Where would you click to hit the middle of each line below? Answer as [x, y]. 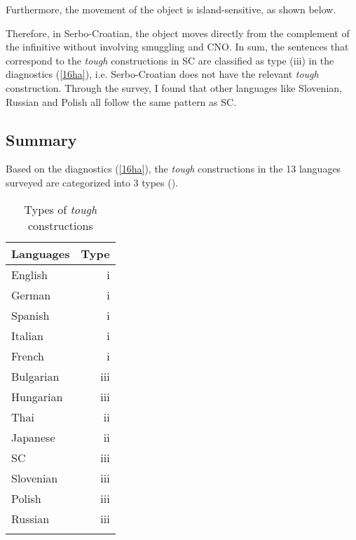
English [29, 274]
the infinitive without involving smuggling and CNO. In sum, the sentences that [177, 47]
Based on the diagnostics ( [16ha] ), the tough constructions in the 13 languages [173, 169]
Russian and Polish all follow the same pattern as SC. [121, 101]
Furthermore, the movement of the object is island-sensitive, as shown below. [171, 9]
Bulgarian [35, 376]
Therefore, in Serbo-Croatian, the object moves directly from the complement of [178, 33]
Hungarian [37, 396]
